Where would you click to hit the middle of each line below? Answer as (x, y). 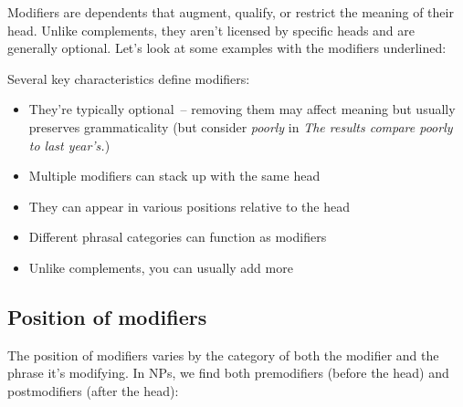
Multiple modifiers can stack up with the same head (174, 176)
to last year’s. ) (69, 145)
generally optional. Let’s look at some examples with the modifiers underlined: (227, 48)
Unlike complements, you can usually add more (161, 267)
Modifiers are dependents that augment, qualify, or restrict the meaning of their (231, 12)
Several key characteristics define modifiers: (129, 78)
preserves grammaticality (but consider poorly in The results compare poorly (241, 126)
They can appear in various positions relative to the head (189, 206)
